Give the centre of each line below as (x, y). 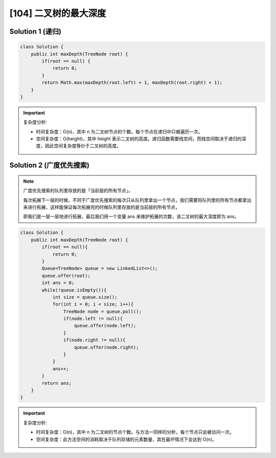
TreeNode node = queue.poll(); (102, 311)
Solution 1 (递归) (35, 31)
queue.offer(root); (66, 276)
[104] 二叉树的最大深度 (58, 13)
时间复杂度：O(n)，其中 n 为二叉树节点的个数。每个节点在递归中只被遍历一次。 (119, 132)
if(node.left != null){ (93, 319)
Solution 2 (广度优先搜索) (49, 166)
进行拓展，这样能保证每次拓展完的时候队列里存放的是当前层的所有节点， (103, 207)
